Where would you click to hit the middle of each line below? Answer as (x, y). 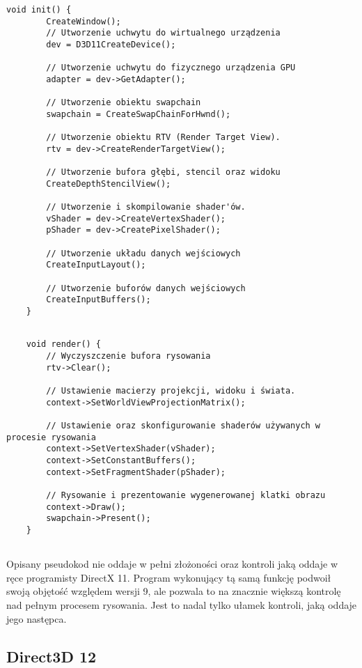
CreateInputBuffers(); (99, 300)
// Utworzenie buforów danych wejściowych (146, 288)
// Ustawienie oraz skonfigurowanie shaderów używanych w (183, 425)
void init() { (39, 10)
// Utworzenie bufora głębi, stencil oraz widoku (163, 172)
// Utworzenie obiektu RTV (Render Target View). (163, 138)
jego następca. (37, 618)
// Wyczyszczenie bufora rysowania (128, 356)
